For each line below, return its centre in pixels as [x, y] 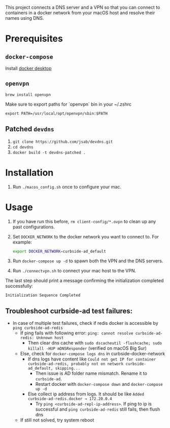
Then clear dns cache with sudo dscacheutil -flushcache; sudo [95, 343]
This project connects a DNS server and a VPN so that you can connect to [83, 7]
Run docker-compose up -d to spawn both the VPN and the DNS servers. [88, 261]
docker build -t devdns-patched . [49, 152]
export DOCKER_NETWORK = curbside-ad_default [59, 251]
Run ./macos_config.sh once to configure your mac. [67, 187]
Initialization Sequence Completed [43, 295]
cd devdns [23, 147]
